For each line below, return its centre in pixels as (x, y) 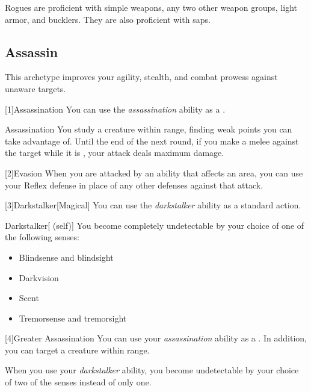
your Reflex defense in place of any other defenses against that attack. (134, 185)
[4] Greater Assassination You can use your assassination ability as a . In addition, (156, 338)
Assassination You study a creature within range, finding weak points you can (149, 129)
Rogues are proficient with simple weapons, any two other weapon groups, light (151, 7)
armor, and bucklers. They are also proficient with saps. (108, 19)
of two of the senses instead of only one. (78, 382)
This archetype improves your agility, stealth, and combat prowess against (141, 77)
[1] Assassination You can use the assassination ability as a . (115, 109)
